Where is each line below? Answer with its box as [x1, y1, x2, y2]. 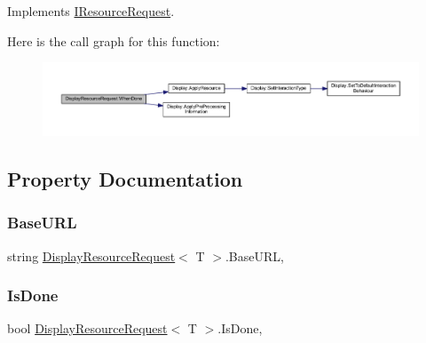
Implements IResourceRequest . [7, 2, 175, 20]
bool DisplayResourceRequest [7, 319, 168, 338]
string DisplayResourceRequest [7, 246, 176, 265]
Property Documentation [7, 165, 243, 193]
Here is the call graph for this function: [7, 31, 220, 50]
